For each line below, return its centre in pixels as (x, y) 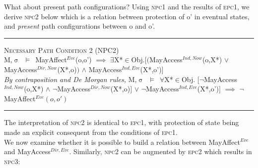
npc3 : (12, 161)
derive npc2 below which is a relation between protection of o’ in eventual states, (127, 16)
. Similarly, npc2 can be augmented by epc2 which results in (161, 151)
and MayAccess (27, 151)
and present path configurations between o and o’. (80, 26)
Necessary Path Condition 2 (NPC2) (62, 50)
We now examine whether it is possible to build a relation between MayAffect (122, 142)
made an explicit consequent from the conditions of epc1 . (91, 132)
